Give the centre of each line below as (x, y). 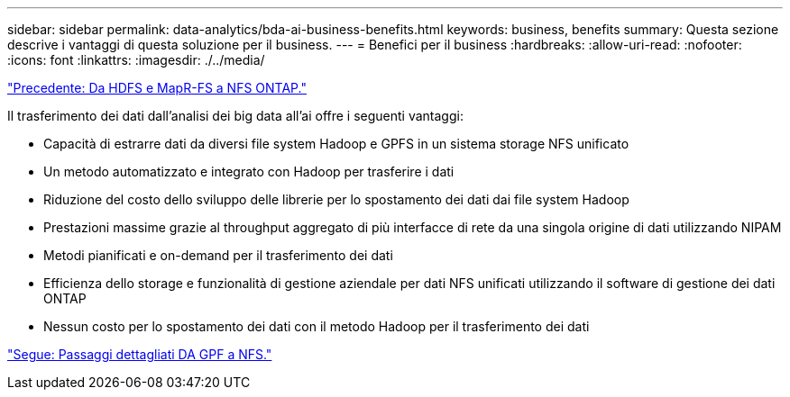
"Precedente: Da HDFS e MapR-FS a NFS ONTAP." (157, 88)
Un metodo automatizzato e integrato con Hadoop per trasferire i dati (249, 171)
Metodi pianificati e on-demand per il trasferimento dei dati (218, 255)
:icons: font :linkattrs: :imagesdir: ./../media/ (136, 60)
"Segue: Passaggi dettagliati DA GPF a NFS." (140, 354)
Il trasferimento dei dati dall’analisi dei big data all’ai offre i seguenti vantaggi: (235, 116)
